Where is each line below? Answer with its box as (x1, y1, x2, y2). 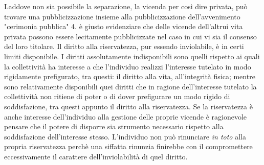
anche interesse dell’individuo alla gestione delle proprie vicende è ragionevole (4, 111, 247, 122)
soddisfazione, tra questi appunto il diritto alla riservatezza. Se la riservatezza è (4, 101, 253, 111)
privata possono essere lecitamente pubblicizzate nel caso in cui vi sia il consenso (4, 31, 257, 41)
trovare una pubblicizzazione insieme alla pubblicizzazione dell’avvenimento (4, 11, 240, 21)
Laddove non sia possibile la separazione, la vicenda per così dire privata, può (4, 1, 248, 11)
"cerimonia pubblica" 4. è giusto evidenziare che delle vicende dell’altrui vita (4, 21, 243, 32)
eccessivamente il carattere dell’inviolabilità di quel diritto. (4, 151, 188, 161)
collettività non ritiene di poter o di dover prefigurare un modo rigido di (4, 91, 230, 102)
